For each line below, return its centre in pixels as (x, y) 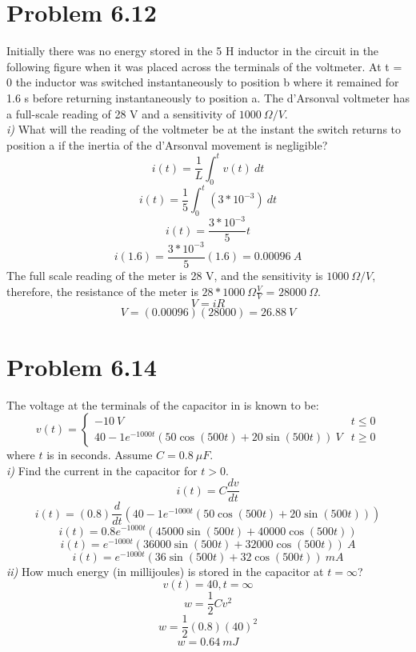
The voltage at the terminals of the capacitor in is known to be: (163, 404)
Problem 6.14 (82, 366)
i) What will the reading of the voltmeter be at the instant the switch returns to (204, 129)
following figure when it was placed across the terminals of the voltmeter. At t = (204, 66)
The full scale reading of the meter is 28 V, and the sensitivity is (165, 275)
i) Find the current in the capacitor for (102, 470)
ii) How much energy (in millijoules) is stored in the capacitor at (165, 571)
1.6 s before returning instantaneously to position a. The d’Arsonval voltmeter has (208, 97)
